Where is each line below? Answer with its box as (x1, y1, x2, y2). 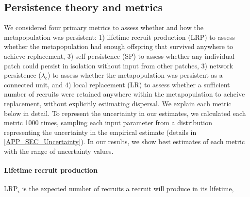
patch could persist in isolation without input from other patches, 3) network (4, 60, 233, 70)
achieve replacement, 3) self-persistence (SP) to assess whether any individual (4, 50, 234, 61)
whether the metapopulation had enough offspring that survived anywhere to (4, 41, 233, 51)
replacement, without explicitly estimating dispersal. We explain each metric (4, 98, 232, 108)
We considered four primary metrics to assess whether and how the (4, 22, 203, 33)
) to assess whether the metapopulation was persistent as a (48, 70, 223, 80)
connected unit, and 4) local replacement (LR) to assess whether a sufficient (4, 79, 230, 89)
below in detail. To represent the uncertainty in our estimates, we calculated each (4, 108, 246, 118)
